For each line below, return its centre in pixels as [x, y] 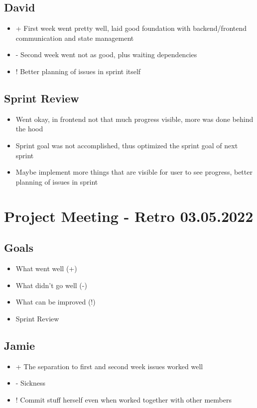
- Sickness [31, 383]
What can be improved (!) [56, 302]
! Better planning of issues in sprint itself [78, 71]
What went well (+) [46, 268]
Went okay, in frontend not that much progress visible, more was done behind [134, 119]
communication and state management [75, 38]
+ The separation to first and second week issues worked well [109, 366]
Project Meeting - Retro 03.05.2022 [129, 216]
